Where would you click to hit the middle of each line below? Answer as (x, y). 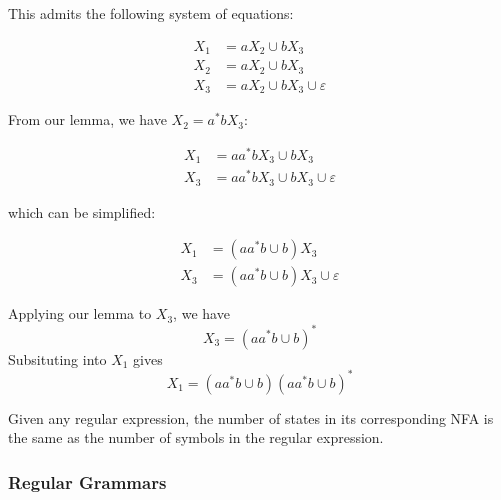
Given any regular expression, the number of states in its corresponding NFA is (251, 417)
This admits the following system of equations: (151, 13)
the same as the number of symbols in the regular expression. (196, 437)
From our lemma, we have (87, 119)
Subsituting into (57, 358)
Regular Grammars (87, 481)
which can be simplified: (82, 211)
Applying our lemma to (80, 313)
